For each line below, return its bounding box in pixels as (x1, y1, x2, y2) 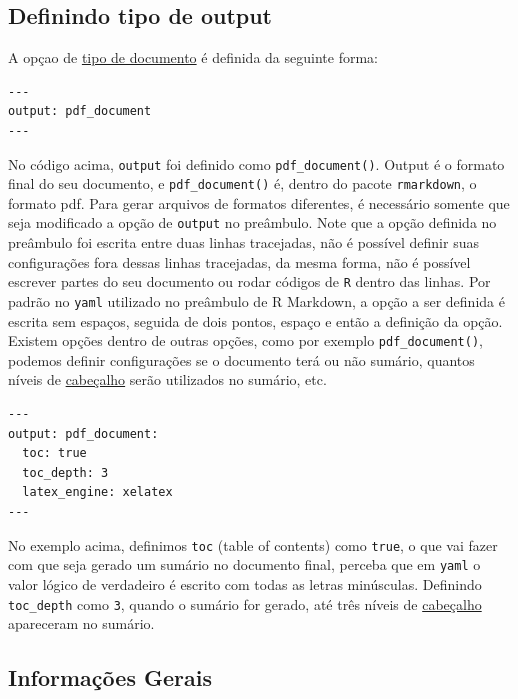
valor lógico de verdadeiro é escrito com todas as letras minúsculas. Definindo (8, 573, 482, 594)
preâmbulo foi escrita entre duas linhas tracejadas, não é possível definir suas (8, 232, 479, 253)
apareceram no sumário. (8, 613, 155, 634)
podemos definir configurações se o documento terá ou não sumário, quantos (8, 349, 475, 370)
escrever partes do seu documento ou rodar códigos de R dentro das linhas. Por (8, 271, 491, 292)
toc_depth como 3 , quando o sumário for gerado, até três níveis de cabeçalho (8, 593, 482, 614)
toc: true (22, 446, 87, 461)
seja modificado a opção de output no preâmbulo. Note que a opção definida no (8, 212, 497, 233)
